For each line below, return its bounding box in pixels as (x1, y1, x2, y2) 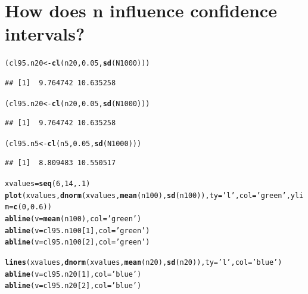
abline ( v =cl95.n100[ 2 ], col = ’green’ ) (5, 238, 150, 247)
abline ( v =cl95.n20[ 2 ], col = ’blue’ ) (5, 281, 142, 290)
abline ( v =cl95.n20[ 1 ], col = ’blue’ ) (5, 270, 142, 278)
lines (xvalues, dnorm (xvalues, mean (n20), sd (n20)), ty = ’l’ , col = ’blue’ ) (5, 258, 282, 267)
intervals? (5, 21, 85, 46)
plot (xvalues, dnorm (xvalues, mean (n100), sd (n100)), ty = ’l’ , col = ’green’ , (5, 191, 291, 200)
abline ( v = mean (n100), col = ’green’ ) (5, 215, 142, 224)
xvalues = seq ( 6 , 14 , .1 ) (5, 180, 91, 188)
